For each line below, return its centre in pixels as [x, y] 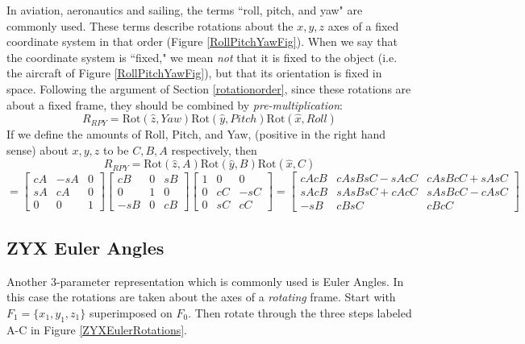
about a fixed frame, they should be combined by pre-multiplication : [175, 104]
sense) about [37, 149]
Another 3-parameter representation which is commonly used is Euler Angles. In [205, 281]
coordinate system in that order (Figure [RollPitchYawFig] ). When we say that [202, 41]
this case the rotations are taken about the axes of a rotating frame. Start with [201, 297]
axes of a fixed [363, 25]
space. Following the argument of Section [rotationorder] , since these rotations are [209, 88]
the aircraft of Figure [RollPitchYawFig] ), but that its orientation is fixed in [194, 73]
